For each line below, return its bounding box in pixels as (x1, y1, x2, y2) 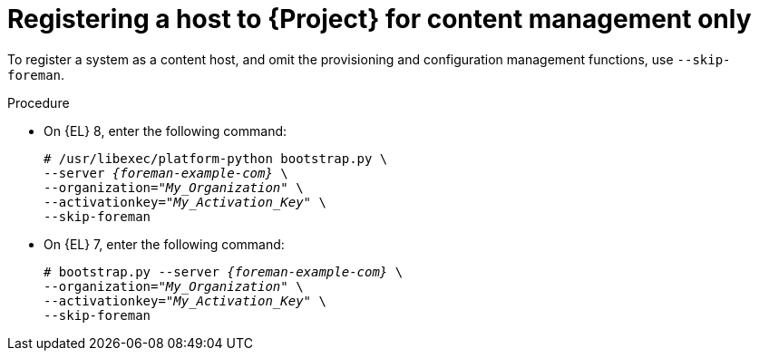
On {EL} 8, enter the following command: (44, 122, 287, 139)
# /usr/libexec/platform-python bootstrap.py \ (44, 150, 388, 166)
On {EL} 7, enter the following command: (44, 236, 285, 252)
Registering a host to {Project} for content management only (7, 4, 752, 34)
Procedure (7, 94, 70, 111)
